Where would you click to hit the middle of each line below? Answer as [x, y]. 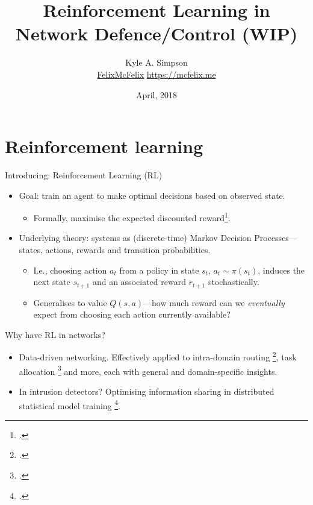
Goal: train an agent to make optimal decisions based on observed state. [152, 195]
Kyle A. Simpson [156, 62]
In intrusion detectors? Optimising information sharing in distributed [147, 391]
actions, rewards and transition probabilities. [128, 250]
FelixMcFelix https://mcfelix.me [156, 74]
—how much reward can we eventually [214, 302]
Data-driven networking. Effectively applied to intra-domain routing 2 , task [158, 356]
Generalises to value [70, 302]
